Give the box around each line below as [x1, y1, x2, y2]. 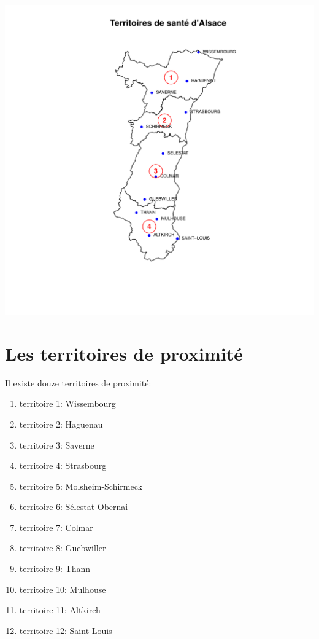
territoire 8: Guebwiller [19, 541, 106, 554]
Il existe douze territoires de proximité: [5, 376, 152, 389]
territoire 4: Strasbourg [19, 459, 107, 472]
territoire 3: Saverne [19, 438, 94, 451]
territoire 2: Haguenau [19, 417, 103, 430]
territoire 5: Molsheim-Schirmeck [19, 479, 142, 492]
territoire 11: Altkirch [19, 603, 101, 616]
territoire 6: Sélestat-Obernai [19, 500, 128, 513]
